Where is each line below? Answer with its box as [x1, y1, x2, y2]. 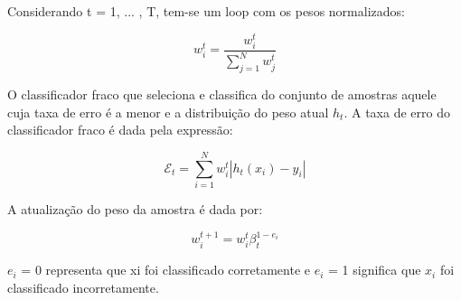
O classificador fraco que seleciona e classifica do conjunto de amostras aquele [7, 85, 437, 103]
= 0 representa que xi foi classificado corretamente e [21, 260, 310, 279]
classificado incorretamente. [7, 277, 159, 296]
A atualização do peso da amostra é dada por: [7, 199, 263, 218]
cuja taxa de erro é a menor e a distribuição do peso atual [7, 102, 329, 121]
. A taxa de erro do [343, 102, 450, 121]
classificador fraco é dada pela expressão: [7, 120, 233, 139]
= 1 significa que [328, 260, 421, 279]
